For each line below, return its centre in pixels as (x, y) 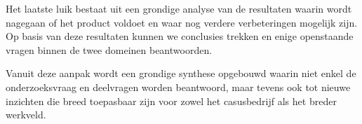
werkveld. (26, 115)
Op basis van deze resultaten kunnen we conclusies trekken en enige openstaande (180, 36)
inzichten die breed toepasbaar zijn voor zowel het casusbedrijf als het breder (171, 101)
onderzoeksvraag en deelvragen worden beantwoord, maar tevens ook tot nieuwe (178, 87)
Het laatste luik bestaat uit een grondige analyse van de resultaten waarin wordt (179, 8)
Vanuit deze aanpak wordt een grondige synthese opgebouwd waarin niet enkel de (181, 73)
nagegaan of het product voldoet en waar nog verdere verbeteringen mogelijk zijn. (182, 22)
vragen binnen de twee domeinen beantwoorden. (109, 49)
